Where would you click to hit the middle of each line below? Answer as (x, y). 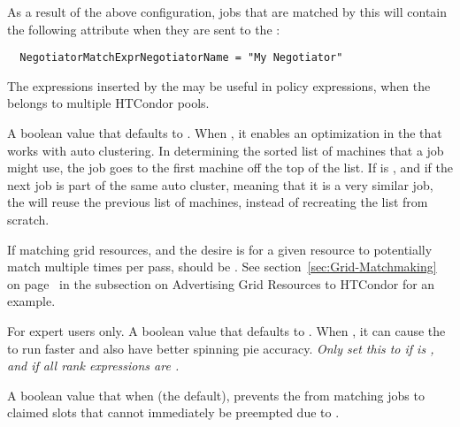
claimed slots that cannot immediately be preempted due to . (173, 412)
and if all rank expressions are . (93, 366)
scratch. (28, 219)
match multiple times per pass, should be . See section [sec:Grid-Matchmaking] (222, 267)
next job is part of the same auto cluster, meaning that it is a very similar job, (220, 184)
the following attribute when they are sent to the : (144, 29)
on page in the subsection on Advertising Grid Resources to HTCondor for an (221, 283)
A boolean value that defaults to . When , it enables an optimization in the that (225, 133)
